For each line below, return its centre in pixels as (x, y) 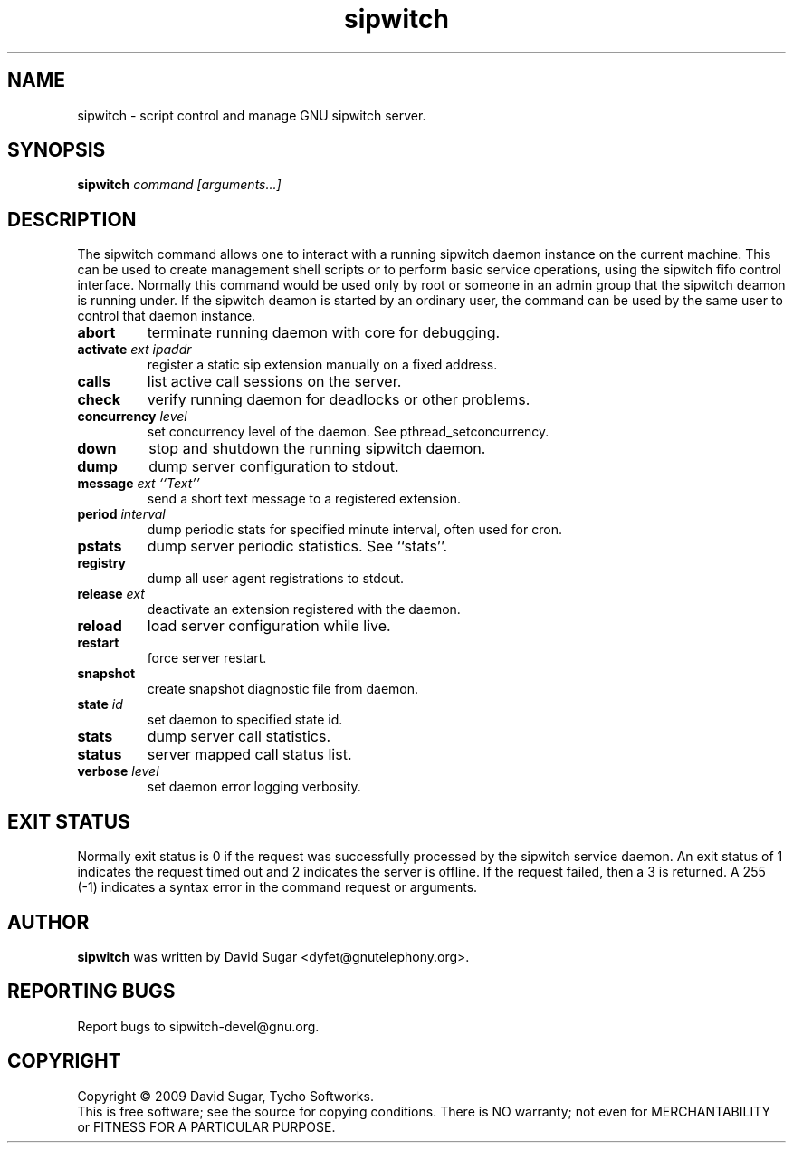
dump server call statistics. (239, 737)
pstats (100, 546)
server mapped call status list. (249, 755)
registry (102, 563)
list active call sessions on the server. (274, 382)
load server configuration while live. (269, 626)
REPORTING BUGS (91, 992)
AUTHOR (48, 922)
